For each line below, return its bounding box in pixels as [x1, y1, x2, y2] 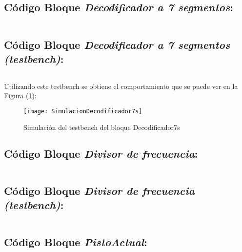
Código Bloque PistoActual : [4, 234, 147, 250]
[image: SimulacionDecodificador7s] [23, 107, 142, 115]
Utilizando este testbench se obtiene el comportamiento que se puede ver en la [4, 81, 238, 91]
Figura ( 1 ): [4, 90, 37, 101]
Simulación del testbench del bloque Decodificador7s [23, 122, 180, 132]
